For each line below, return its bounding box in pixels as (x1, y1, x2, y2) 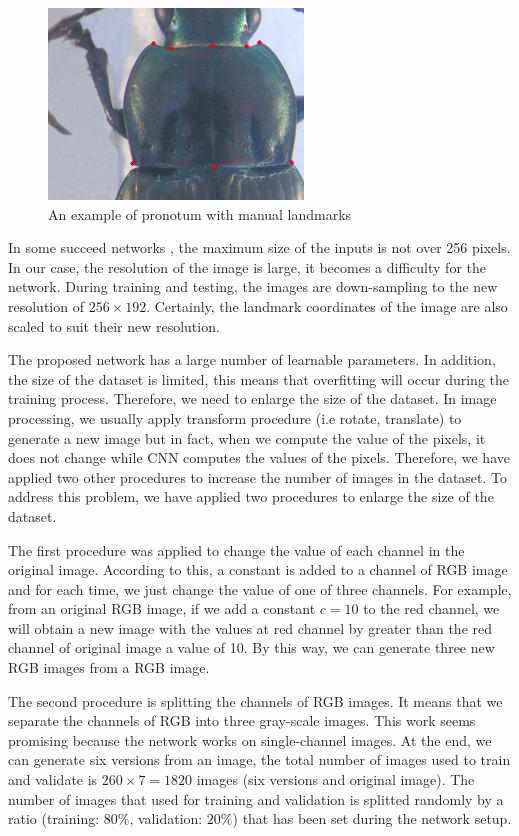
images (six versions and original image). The (196, 769, 475, 790)
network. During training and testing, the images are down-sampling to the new (8, 276, 498, 297)
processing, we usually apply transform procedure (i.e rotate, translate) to (8, 407, 462, 428)
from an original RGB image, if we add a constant (8, 598, 316, 619)
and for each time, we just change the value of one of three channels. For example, (8, 578, 512, 599)
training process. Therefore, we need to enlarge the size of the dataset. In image (8, 388, 497, 409)
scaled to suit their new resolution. (8, 315, 220, 336)
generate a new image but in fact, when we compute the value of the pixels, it (8, 427, 486, 448)
